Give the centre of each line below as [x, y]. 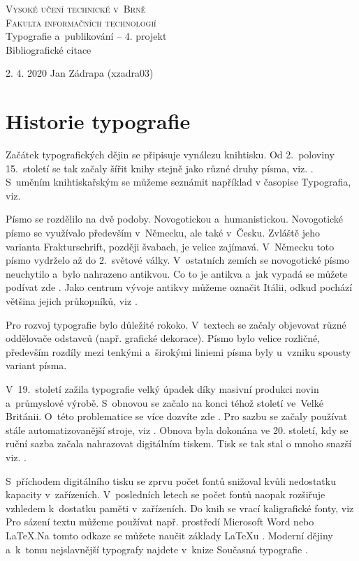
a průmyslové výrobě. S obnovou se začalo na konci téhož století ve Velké [164, 402]
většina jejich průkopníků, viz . [72, 301]
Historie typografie [98, 121]
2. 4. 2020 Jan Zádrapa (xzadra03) [80, 73]
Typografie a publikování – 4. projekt [86, 36]
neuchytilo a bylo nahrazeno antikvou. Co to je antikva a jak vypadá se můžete [177, 273]
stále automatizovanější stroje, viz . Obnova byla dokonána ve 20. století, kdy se [177, 429]
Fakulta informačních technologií [81, 22]
